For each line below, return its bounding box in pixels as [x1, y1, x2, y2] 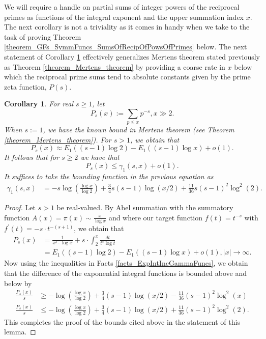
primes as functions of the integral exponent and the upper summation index [4, 11, 244, 22]
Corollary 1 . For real [4, 98, 74, 109]
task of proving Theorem [4, 31, 81, 42]
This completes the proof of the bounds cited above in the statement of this [4, 316, 240, 327]
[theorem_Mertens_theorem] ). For [4, 134, 111, 145]
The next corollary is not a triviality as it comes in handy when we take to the [4, 21, 250, 32]
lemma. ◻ [4, 326, 36, 337]
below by [4, 277, 32, 288]
